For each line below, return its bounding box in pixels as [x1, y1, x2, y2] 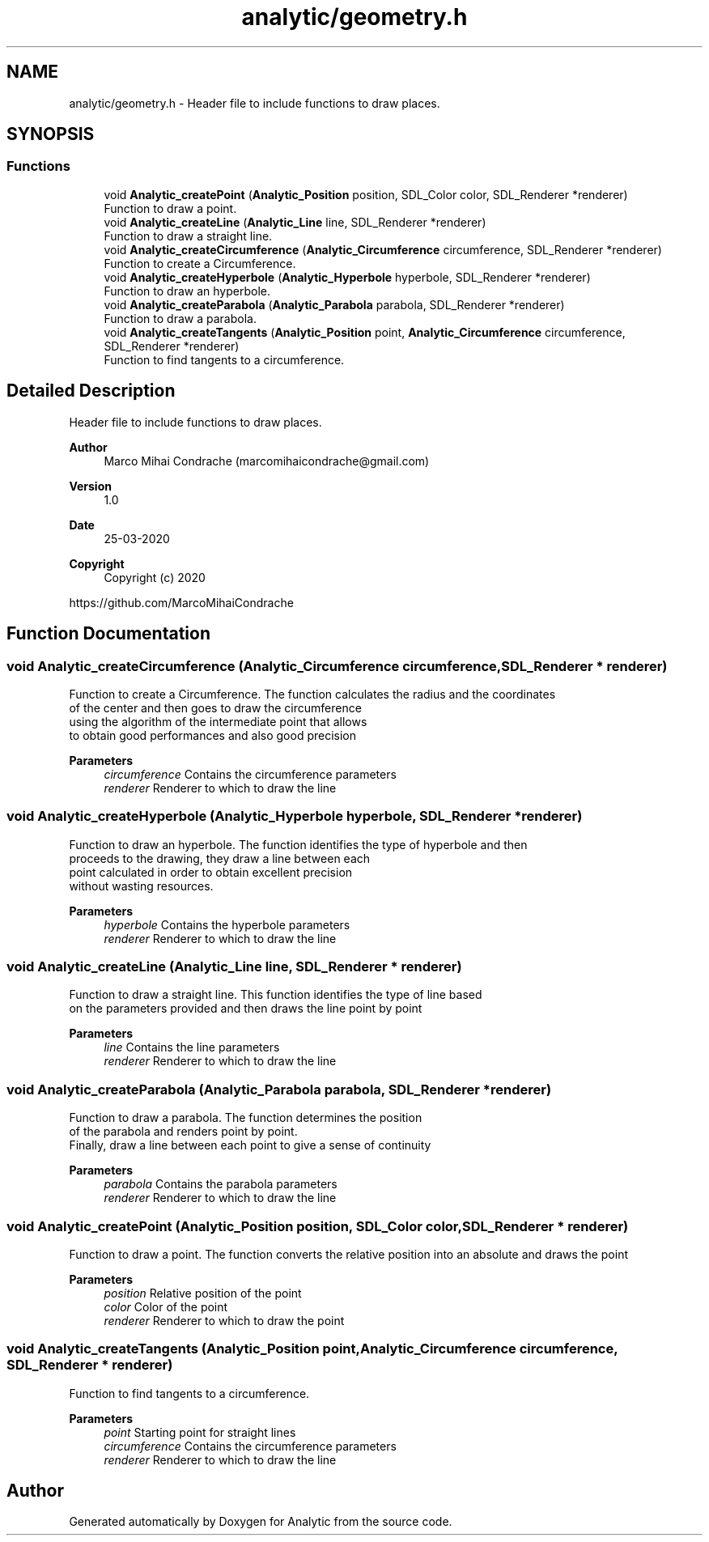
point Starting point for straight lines [104, 1425, 296, 1439]
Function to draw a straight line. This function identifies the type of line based [69, 988, 482, 1002]
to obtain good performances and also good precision [69, 728, 356, 742]
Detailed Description [6, 380, 176, 401]
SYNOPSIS [6, 124, 95, 145]
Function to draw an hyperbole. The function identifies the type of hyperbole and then [69, 837, 528, 852]
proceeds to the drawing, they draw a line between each [69, 851, 371, 865]
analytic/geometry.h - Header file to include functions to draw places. [69, 96, 440, 110]
